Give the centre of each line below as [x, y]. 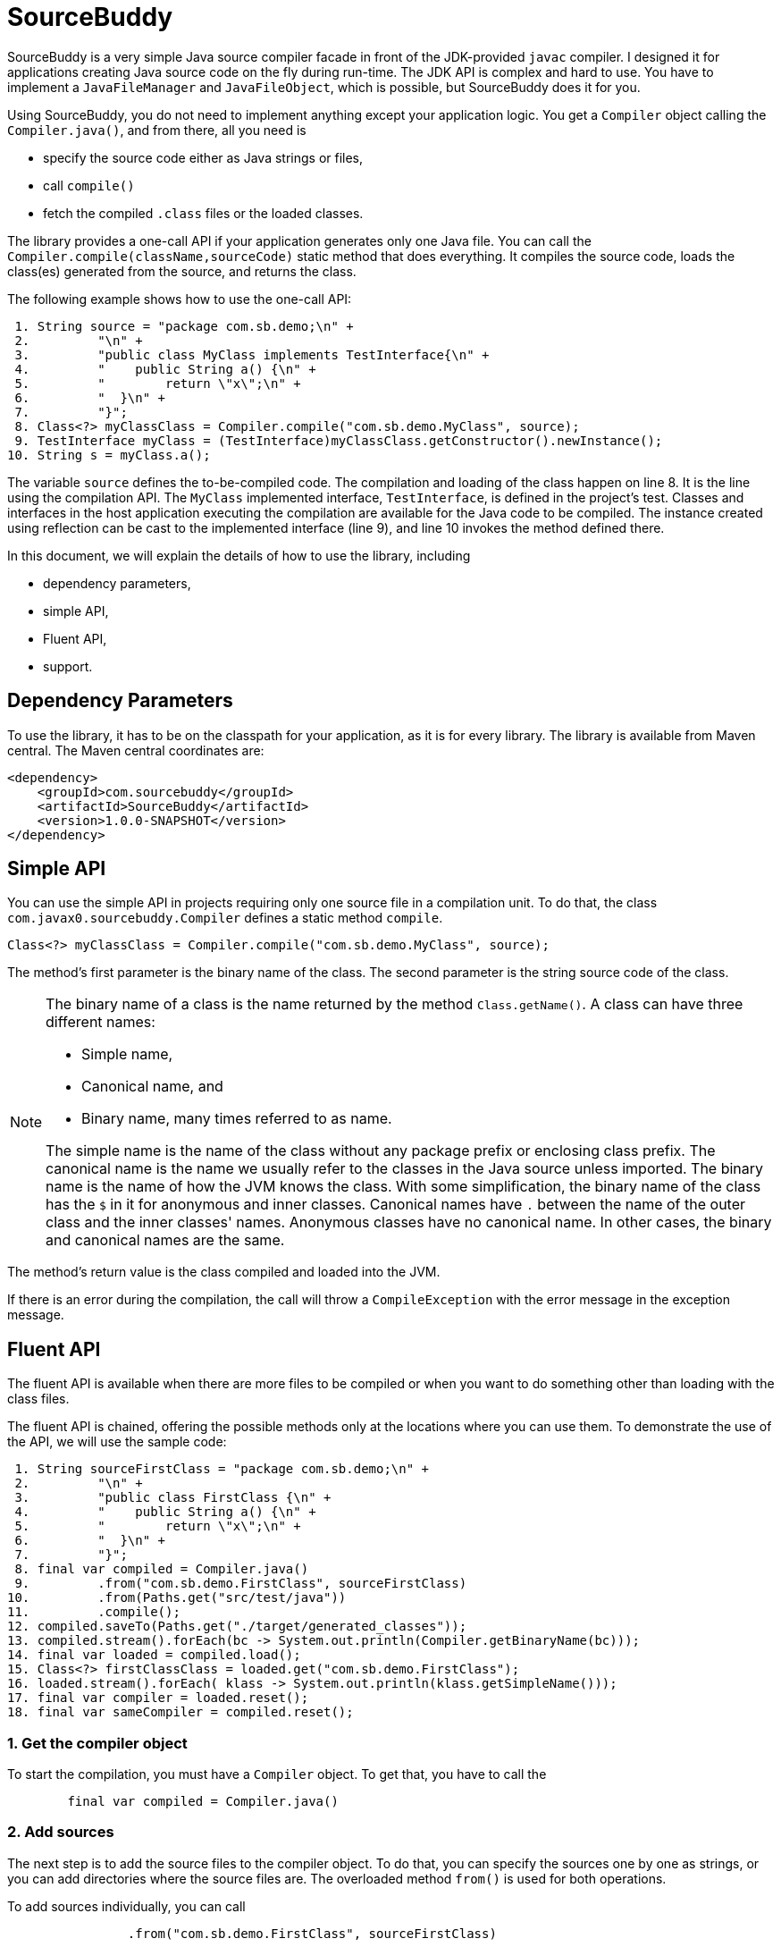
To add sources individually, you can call [126, 1906]
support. [68, 666]
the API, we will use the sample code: [117, 1442]
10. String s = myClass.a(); [109, 455]
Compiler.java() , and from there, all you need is [157, 130]
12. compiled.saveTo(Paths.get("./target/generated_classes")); [237, 1627]
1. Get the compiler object [97, 1743]
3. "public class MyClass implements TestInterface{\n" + [252, 354]
